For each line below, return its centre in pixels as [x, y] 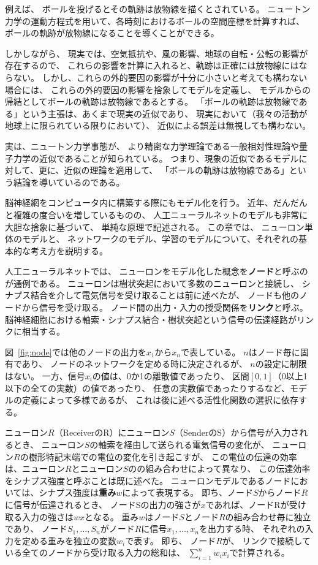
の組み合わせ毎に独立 [268, 516]
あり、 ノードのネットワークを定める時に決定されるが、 [134, 364]
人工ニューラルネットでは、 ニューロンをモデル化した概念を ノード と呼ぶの [157, 271]
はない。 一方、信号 [45, 376]
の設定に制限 [281, 364]
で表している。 [211, 351]
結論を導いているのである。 [69, 182]
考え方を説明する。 [69, 250]
